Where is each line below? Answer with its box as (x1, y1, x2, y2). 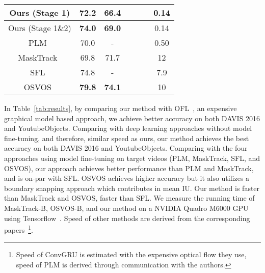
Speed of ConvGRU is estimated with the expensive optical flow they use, (16, 249, 247, 260)
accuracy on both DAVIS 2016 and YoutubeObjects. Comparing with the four (4, 143, 248, 153)
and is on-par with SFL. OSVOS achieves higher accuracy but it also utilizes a (4, 173, 250, 183)
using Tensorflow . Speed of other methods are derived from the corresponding (4, 212, 250, 223)
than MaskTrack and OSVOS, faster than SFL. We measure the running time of (4, 193, 255, 203)
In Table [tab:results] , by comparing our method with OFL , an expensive (4, 103, 237, 113)
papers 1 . (4, 223, 33, 235)
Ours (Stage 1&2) (8, 22, 71, 34)
